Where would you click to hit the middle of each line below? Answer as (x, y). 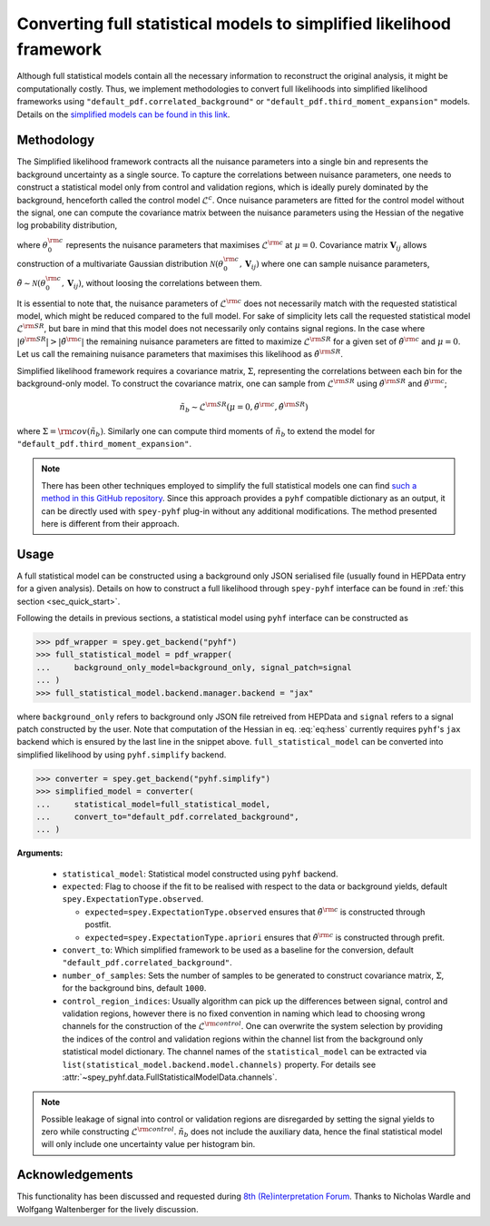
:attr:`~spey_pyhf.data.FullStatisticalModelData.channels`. (170, 1077)
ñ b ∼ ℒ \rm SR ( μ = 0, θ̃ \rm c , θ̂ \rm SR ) (244, 407)
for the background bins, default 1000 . (134, 988)
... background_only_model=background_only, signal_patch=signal (194, 667)
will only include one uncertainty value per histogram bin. (148, 1144)
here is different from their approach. (110, 523)
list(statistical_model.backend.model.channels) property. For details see (219, 1064)
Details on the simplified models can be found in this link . (123, 114)
